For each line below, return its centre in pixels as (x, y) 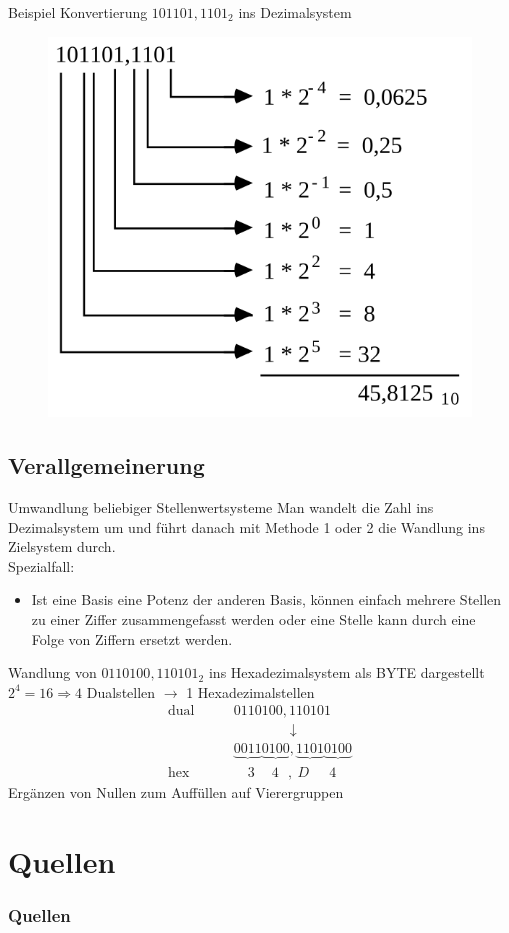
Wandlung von (52, 672)
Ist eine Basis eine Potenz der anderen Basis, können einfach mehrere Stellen (266, 599)
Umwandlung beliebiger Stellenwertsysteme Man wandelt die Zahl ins (221, 507)
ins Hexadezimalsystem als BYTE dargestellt (346, 672)
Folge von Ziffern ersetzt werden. (132, 638)
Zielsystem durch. (62, 546)
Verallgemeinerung (106, 465)
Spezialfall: (41, 565)
